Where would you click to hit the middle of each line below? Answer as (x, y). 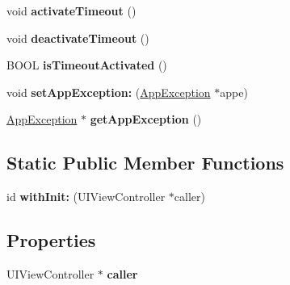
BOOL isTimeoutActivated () (87, 65)
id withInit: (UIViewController (86, 197)
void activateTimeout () (71, 10)
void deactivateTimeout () (78, 38)
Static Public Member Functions (145, 163)
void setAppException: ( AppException (109, 92)
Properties (51, 240)
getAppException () (146, 119)
